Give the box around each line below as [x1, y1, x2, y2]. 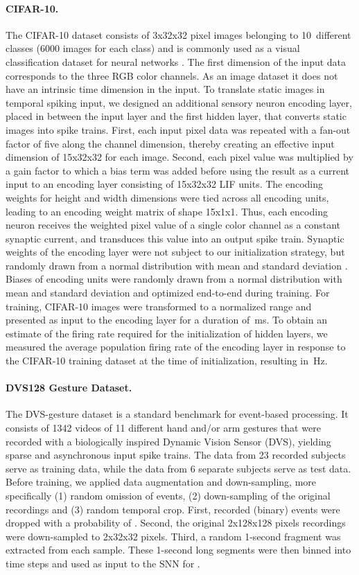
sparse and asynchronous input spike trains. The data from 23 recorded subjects [6, 448, 346, 462]
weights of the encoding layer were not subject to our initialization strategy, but [6, 245, 345, 259]
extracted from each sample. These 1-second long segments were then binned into [6, 542, 351, 557]
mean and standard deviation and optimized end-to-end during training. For [6, 285, 330, 300]
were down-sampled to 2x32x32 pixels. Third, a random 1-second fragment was [6, 529, 341, 543]
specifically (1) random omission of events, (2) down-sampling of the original [6, 488, 331, 502]
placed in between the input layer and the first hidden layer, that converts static [6, 109, 347, 123]
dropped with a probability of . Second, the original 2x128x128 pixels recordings [6, 515, 346, 530]
